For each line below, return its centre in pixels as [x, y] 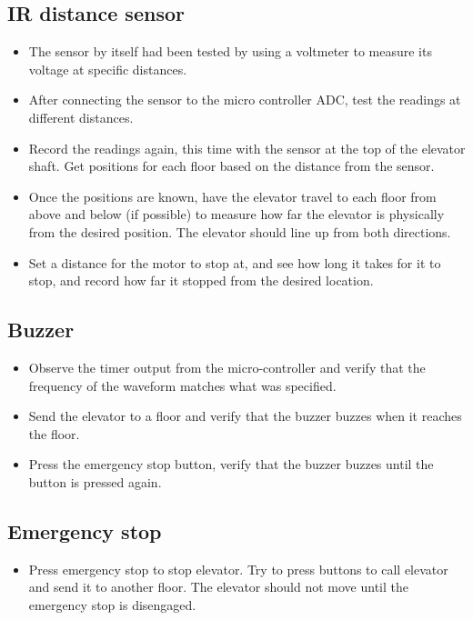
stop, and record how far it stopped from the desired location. [201, 280]
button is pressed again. [95, 481]
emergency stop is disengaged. [112, 604]
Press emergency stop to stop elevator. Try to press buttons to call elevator [238, 569]
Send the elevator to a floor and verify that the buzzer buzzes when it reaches [245, 416]
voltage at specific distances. [108, 69]
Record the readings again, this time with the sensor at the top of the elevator [247, 148]
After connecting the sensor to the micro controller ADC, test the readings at [245, 100]
